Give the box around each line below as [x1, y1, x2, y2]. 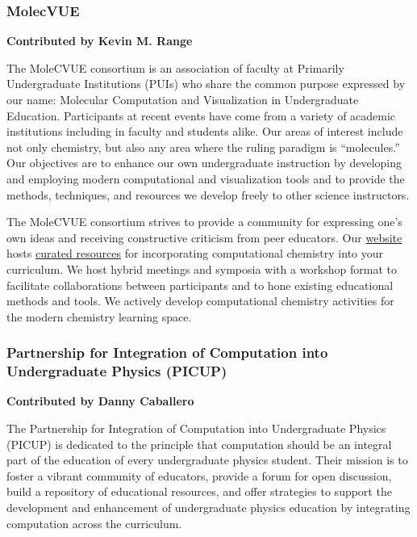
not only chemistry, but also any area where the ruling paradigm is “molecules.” [6, 138, 400, 155]
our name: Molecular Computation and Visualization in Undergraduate [6, 91, 359, 107]
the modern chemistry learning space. [6, 308, 192, 325]
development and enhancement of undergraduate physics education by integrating [6, 499, 411, 516]
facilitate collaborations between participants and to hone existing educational [6, 276, 394, 293]
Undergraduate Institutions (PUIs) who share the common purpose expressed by [6, 75, 406, 92]
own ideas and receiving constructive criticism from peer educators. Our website [6, 229, 402, 245]
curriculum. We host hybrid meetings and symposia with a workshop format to [6, 260, 397, 277]
